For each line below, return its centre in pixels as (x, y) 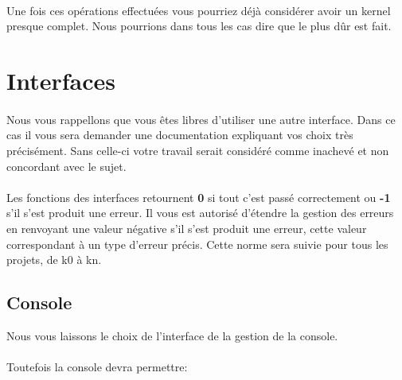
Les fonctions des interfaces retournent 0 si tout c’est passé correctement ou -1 (199, 197)
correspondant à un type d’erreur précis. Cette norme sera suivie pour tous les (197, 244)
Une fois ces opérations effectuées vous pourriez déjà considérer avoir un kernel (199, 10)
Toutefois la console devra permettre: (97, 367)
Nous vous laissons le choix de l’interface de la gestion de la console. (172, 335)
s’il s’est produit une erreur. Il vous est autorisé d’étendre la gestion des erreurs (200, 213)
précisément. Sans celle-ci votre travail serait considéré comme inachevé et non (198, 150)
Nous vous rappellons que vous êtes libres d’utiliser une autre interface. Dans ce (201, 119)
